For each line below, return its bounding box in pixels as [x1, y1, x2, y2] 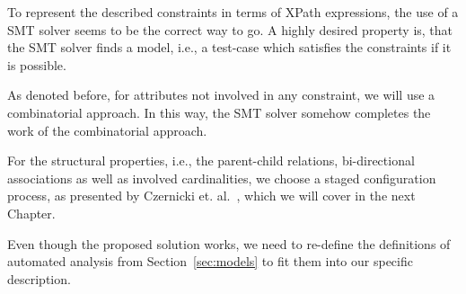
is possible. [7, 55, 66, 74]
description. [7, 269, 71, 288]
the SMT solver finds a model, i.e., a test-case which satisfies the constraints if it [7, 38, 452, 57]
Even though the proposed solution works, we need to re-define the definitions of [7, 234, 451, 253]
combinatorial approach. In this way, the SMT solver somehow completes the [7, 102, 431, 121]
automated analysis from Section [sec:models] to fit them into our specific [7, 252, 413, 271]
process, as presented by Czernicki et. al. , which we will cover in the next [7, 186, 416, 205]
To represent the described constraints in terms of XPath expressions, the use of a [7, 3, 459, 21]
